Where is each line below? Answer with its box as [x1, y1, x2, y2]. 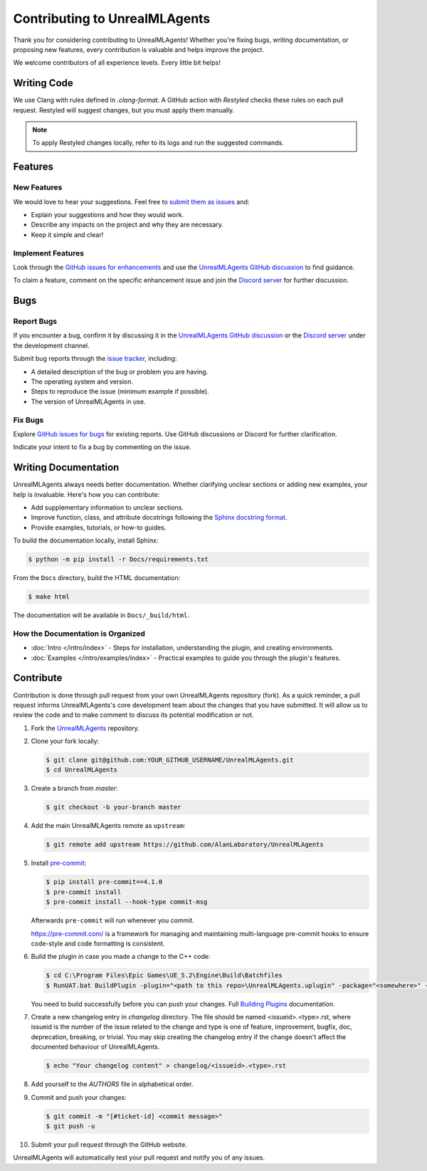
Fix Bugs [13, 415, 44, 425]
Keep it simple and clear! [31, 230, 104, 238]
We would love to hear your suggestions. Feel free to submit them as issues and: [13, 197, 250, 206]
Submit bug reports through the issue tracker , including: [13, 355, 177, 363]
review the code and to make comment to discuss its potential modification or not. [13, 710, 254, 719]
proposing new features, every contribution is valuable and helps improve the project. [13, 45, 265, 53]
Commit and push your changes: [31, 1093, 127, 1101]
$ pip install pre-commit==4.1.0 [46, 878, 163, 886]
